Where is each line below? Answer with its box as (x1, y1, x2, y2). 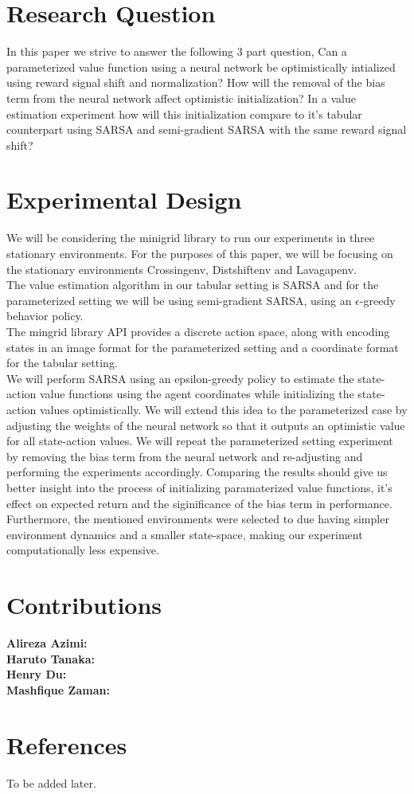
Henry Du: (6, 666, 67, 683)
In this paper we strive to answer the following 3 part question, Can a (6, 43, 347, 60)
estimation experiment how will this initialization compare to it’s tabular (6, 105, 362, 122)
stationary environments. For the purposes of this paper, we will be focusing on (6, 245, 393, 261)
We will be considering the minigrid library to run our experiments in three (6, 229, 375, 246)
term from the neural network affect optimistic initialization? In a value (6, 89, 356, 106)
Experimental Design (6, 183, 242, 216)
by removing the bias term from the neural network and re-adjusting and (6, 448, 363, 464)
